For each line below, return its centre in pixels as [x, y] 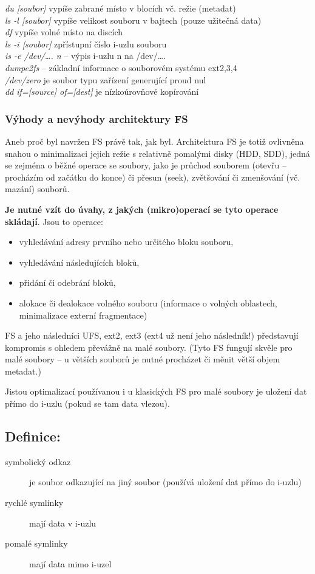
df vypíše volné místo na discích [64, 32]
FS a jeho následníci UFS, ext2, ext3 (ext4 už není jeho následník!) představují [152, 335]
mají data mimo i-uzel [70, 563]
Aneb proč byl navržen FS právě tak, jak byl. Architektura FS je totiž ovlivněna [154, 141]
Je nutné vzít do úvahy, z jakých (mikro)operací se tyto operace [142, 209]
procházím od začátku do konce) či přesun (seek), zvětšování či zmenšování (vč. [153, 177]
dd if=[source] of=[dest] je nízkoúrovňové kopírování [102, 92]
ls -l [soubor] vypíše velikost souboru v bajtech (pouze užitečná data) [133, 20]
